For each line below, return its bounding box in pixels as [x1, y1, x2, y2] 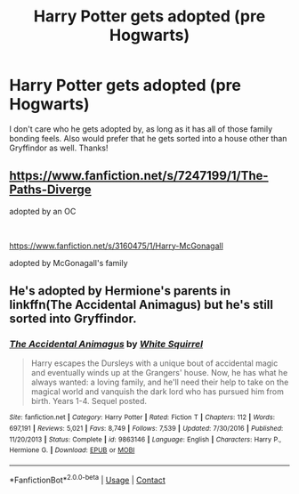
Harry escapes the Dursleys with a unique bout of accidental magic [30, 358, 279, 368]
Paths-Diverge [9, 182, 92, 198]
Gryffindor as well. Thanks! [9, 142, 109, 153]
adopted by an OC [9, 206, 77, 216]
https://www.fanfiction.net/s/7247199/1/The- [9, 168, 269, 183]
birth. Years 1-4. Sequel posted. [30, 396, 147, 407]
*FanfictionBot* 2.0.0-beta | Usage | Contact [9, 474, 166, 485]
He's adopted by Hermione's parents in [9, 283, 231, 299]
